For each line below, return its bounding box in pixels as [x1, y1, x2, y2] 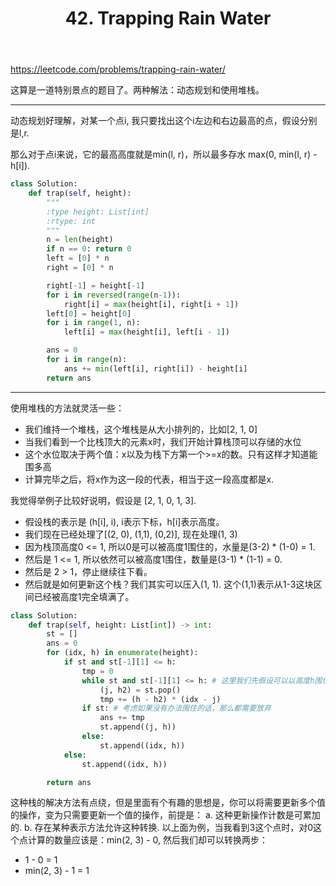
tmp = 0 [81, 666, 114, 676]
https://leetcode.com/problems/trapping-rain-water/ [10, 63, 226, 76]
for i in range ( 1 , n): [46, 318, 141, 328]
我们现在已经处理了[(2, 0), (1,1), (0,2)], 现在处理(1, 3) [24, 528, 238, 540]
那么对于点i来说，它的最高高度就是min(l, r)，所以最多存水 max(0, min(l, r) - [10, 148, 318, 161]
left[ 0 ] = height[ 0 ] [46, 308, 132, 319]
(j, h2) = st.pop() [99, 685, 182, 695]
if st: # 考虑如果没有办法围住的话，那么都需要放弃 [81, 703, 272, 714]
